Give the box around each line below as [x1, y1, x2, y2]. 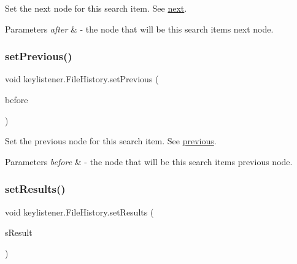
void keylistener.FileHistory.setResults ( [5, 205, 154, 218]
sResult [5, 226, 33, 239]
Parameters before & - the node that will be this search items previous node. [5, 155, 293, 168]
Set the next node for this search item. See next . [5, 2, 187, 14]
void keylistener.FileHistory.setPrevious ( [5, 72, 159, 85]
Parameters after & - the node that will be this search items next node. [5, 22, 274, 35]
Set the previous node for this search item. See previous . [5, 134, 217, 147]
